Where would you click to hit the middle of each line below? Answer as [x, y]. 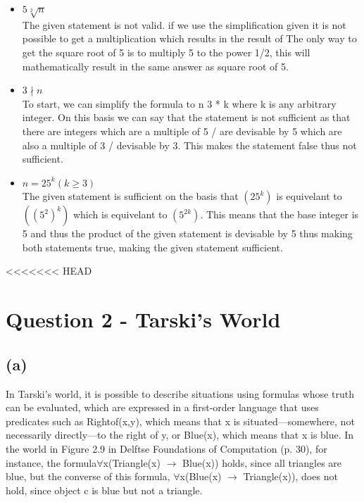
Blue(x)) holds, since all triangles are [262, 462]
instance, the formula [51, 462]
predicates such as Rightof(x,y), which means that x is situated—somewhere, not [180, 421]
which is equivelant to [120, 214]
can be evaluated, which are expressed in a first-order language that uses [162, 407]
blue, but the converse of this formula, [88, 476]
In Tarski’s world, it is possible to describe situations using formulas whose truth [180, 393]
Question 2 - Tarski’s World [143, 319]
